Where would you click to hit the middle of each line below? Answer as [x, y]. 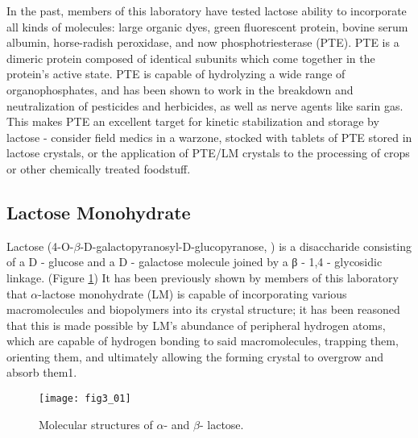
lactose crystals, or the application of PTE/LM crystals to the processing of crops [208, 153]
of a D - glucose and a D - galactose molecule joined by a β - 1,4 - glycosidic [195, 262]
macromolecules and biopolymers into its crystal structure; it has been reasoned [203, 309]
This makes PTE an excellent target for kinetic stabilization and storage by [193, 121]
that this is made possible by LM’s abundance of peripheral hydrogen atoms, [196, 325]
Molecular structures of [96, 424]
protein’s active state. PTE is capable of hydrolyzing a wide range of [176, 74]
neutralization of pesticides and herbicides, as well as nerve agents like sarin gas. [205, 105]
